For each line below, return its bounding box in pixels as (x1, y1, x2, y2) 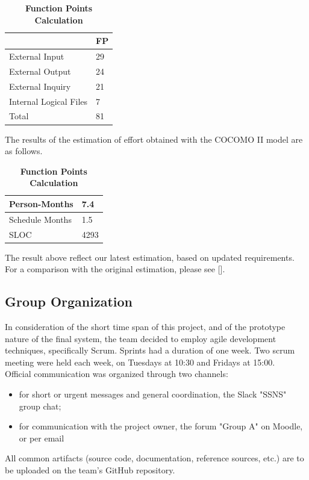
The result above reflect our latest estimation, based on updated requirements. (5, 251, 295, 263)
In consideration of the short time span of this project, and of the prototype (5, 320, 286, 333)
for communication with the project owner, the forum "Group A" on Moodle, (19, 420, 303, 432)
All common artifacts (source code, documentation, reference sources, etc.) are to (5, 452, 304, 464)
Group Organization (5, 292, 133, 311)
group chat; (19, 399, 61, 412)
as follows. (5, 145, 43, 157)
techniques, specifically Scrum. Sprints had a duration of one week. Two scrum (5, 344, 295, 357)
